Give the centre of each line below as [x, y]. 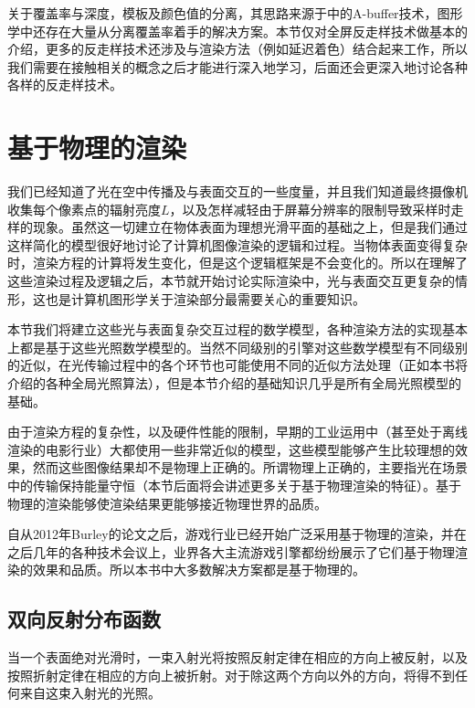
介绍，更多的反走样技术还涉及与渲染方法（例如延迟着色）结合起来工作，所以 [237, 49]
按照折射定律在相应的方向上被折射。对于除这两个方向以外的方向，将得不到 [231, 675]
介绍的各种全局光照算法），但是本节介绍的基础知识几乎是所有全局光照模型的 [234, 383]
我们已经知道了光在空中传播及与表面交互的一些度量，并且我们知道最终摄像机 [237, 191]
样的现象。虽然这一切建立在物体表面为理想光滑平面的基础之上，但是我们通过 [237, 227]
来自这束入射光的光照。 [90, 693]
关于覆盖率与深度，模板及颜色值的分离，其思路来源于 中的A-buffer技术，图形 [235, 13]
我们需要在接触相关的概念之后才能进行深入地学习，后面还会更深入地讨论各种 [237, 66]
